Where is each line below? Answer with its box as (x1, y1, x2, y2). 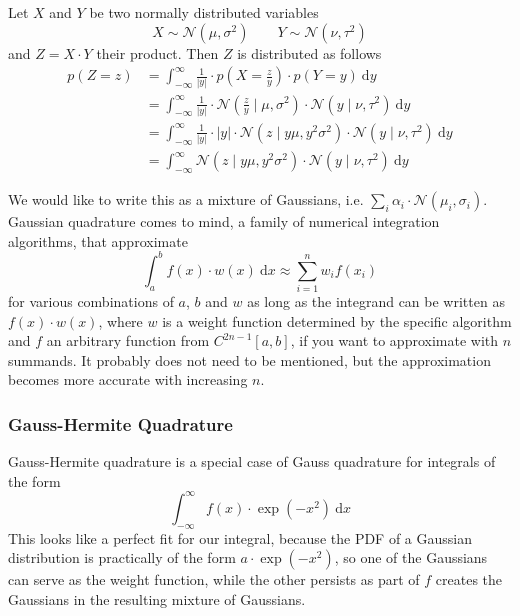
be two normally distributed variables (89, 2, 319, 22)
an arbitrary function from (46, 330, 210, 351)
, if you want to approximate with (290, 330, 499, 351)
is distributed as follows (237, 42, 382, 63)
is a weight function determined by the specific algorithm (162, 310, 512, 331)
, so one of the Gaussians (334, 547, 488, 568)
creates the (435, 569, 503, 590)
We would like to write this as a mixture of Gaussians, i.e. (8, 189, 364, 210)
